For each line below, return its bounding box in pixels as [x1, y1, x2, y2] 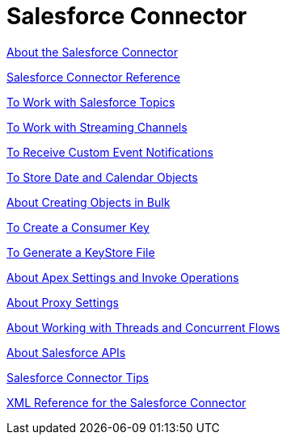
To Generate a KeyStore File [6, 245, 155, 259]
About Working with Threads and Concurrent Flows [6, 320, 281, 334]
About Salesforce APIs [6, 345, 126, 359]
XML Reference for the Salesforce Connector [6, 395, 247, 409]
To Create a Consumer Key [6, 220, 150, 234]
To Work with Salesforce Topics [6, 94, 175, 109]
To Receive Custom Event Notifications [6, 145, 213, 159]
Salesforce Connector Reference [6, 69, 180, 84]
